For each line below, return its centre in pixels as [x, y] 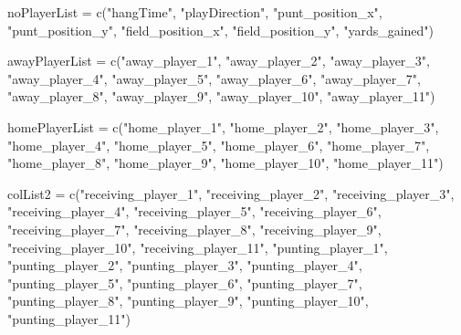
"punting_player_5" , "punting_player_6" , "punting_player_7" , [185, 283]
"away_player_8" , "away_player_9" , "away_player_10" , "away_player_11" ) [221, 96]
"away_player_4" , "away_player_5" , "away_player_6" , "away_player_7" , [214, 78]
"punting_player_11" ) [69, 318]
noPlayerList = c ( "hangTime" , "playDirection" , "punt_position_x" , [195, 12]
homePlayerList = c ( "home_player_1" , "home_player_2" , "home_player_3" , [223, 126]
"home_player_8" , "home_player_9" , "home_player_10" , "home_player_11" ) [225, 163]
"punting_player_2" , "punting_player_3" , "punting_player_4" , [185, 265]
